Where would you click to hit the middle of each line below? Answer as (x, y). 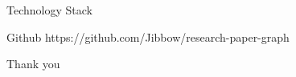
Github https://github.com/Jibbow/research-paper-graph (148, 36)
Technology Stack (49, 10)
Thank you (33, 64)
